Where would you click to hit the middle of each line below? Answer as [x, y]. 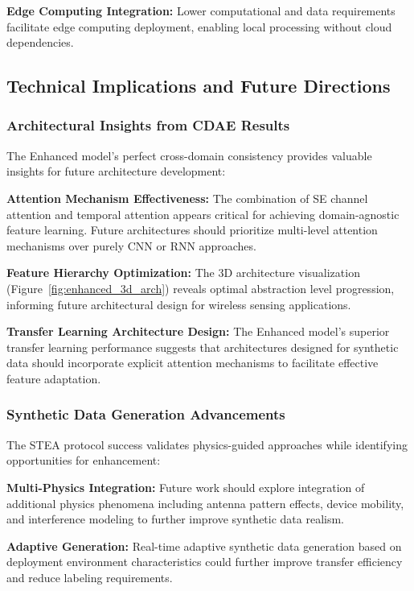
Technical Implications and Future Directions [199, 86]
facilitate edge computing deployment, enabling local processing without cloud [199, 26]
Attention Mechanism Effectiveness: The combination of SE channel [187, 198]
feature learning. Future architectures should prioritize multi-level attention [192, 230]
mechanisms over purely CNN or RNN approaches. [131, 245]
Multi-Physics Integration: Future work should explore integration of [186, 487]
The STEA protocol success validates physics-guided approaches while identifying [207, 444]
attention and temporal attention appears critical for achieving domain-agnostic [203, 214]
